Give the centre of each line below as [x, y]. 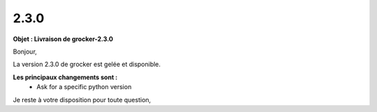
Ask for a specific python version [84, 87]
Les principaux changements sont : [65, 77]
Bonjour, [25, 51]
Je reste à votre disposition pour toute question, [82, 99]
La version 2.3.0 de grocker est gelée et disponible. [87, 64]
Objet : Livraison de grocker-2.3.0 [63, 39]
